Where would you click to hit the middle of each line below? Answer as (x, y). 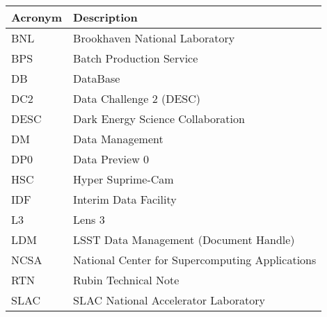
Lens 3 (89, 219)
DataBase (97, 78)
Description (105, 17)
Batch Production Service (136, 58)
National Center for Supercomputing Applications (195, 260)
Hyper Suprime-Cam (123, 179)
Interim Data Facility (125, 199)
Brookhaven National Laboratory (154, 38)
